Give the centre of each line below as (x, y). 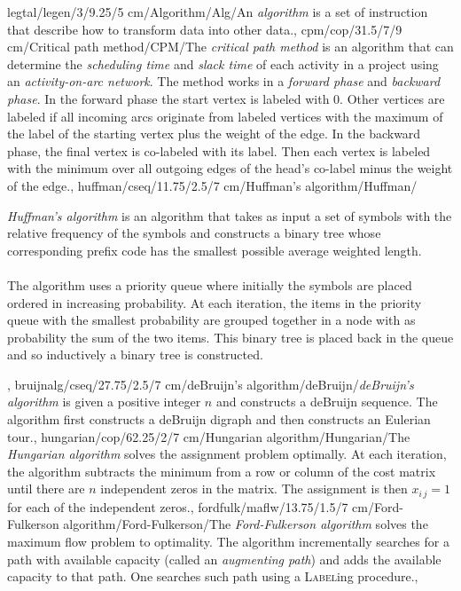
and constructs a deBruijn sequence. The (327, 402)
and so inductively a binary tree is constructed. (135, 355)
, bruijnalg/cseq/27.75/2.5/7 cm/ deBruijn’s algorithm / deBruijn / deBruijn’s (211, 384)
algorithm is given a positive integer (104, 402)
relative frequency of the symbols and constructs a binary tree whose (194, 233)
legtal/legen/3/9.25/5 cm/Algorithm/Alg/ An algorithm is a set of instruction (218, 12)
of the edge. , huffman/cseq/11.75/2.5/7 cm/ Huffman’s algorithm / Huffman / (212, 185)
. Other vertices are (392, 98)
